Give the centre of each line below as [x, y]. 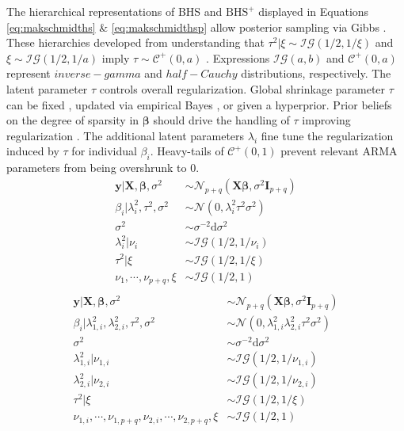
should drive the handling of [221, 120]
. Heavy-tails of [187, 151]
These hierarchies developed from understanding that [135, 42]
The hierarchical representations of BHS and [114, 11]
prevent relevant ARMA [339, 151]
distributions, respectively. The [316, 73]
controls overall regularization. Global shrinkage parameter [242, 88]
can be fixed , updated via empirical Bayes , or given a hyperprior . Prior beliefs [199, 104]
